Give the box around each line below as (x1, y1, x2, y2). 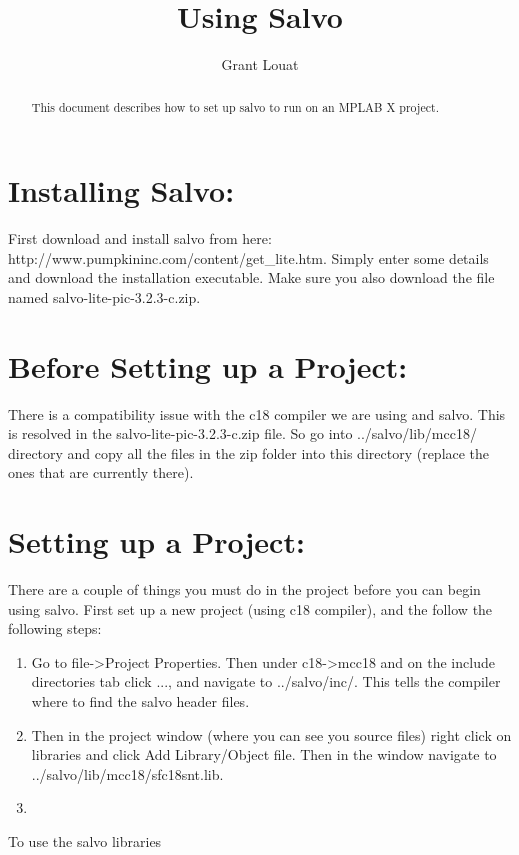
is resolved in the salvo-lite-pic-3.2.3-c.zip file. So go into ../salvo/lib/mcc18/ (8, 423, 477, 444)
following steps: (8, 618, 102, 639)
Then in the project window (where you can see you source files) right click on (31, 724, 512, 745)
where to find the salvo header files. (31, 691, 250, 712)
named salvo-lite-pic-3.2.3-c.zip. (8, 286, 201, 307)
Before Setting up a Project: (8, 345, 408, 386)
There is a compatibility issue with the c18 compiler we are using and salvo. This (8, 403, 506, 424)
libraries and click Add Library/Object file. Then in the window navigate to (31, 744, 497, 765)
